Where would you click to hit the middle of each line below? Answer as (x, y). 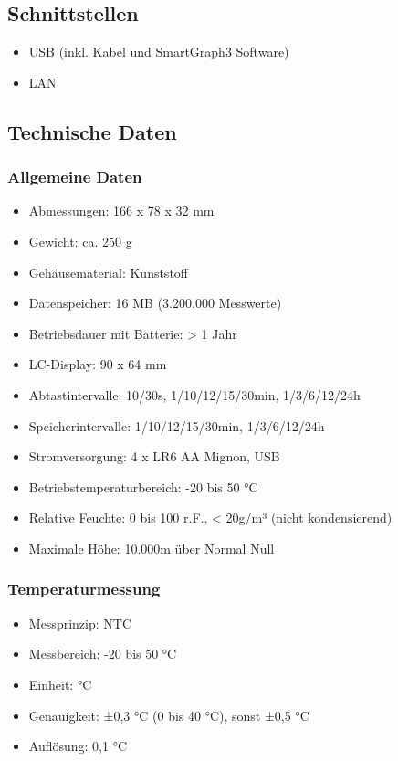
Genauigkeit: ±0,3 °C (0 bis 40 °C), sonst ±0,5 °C (169, 715)
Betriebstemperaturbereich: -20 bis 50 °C (143, 486)
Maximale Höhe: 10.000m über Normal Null (152, 548)
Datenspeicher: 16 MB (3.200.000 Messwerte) (155, 303)
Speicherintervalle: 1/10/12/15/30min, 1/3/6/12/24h (177, 425)
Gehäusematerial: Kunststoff (108, 272)
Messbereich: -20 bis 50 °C (103, 654)
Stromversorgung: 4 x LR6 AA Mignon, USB (154, 456)
